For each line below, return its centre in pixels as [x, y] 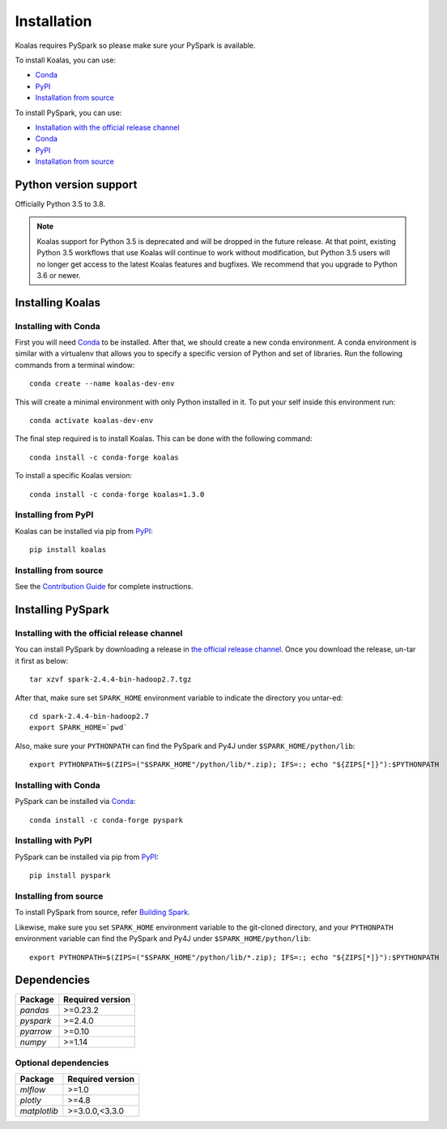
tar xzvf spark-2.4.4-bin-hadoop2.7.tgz [111, 680]
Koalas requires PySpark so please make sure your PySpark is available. [135, 45]
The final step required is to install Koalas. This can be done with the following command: [164, 438]
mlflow [33, 1090]
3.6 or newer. [59, 275]
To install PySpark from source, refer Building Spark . [102, 913]
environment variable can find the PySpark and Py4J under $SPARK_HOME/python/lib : [163, 939]
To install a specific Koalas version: [74, 476]
